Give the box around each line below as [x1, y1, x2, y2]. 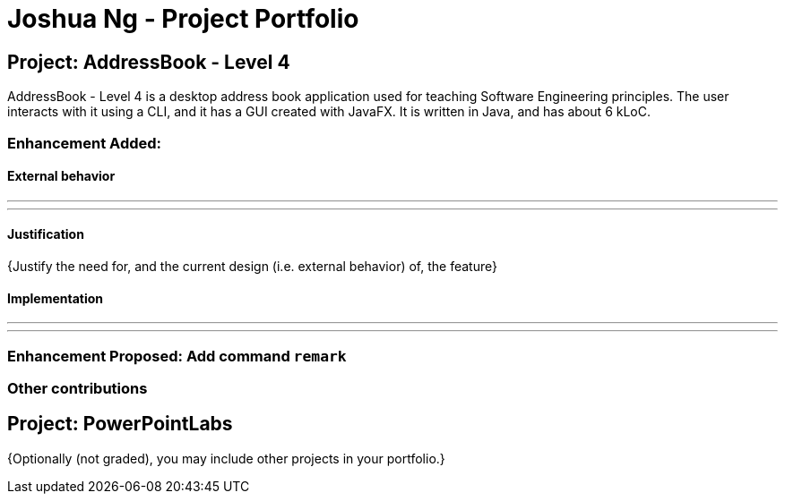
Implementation [7, 290, 104, 306]
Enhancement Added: [7, 133, 162, 152]
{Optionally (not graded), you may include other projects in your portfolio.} [7, 450, 445, 466]
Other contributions [7, 378, 148, 397]
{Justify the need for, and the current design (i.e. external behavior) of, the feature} [7, 258, 497, 274]
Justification [7, 226, 84, 242]
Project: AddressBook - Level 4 [7, 50, 290, 73]
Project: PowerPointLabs [7, 412, 233, 436]
